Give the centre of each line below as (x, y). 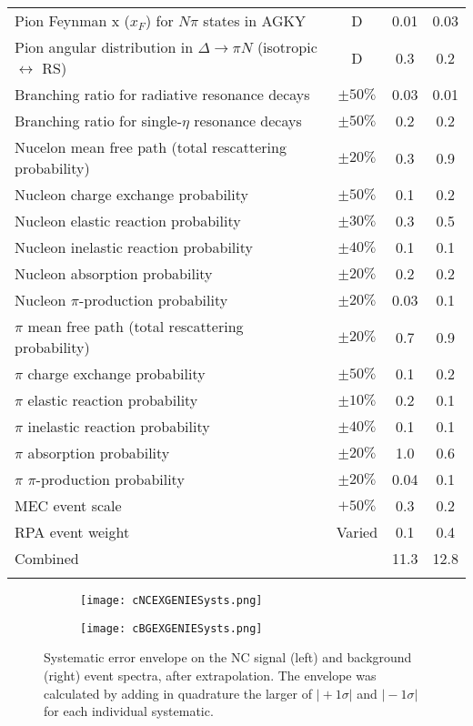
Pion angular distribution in (104, 47)
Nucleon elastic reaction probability (128, 221)
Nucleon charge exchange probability (131, 194)
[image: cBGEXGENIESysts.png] (171, 628)
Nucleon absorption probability (114, 273)
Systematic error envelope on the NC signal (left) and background (228, 657)
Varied (357, 532)
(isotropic (287, 47)
